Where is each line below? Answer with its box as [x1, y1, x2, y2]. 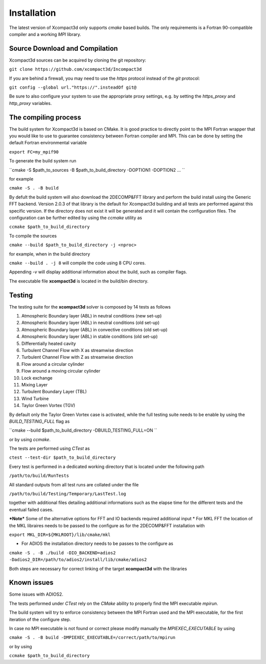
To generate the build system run [9, 158, 76, 164]
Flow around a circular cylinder [21, 361, 85, 367]
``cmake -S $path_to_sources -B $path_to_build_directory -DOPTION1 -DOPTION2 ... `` [9, 167, 185, 173]
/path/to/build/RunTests [9, 473, 69, 478]
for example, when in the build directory [9, 251, 91, 257]
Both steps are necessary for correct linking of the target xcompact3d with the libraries [9, 566, 187, 571]
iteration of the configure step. [9, 616, 71, 622]
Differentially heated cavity [21, 340, 76, 347]
